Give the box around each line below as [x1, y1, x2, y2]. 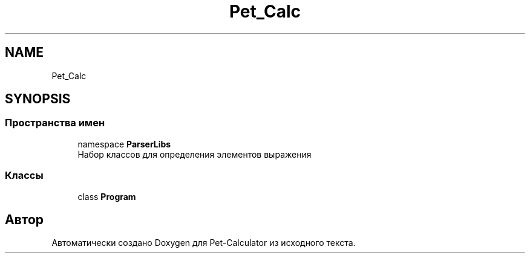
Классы [5, 169, 44, 182]
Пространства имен [5, 117, 105, 129]
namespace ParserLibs [77, 138, 171, 149]
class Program [77, 191, 136, 202]
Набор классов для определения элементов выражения [77, 149, 312, 160]
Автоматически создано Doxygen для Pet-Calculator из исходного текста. [51, 237, 356, 248]
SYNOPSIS [5, 91, 71, 107]
